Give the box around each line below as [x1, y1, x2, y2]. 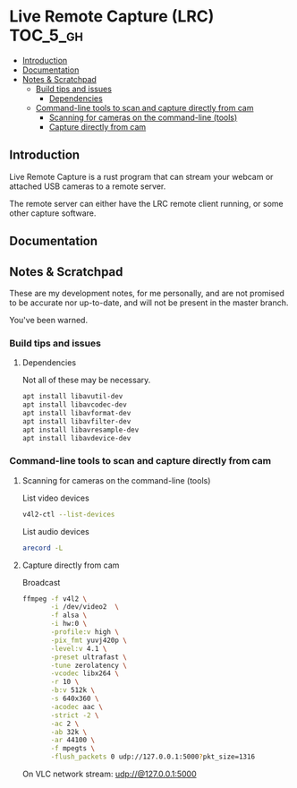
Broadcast [21, 577, 61, 587]
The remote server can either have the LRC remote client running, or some [9, 198, 284, 209]
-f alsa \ [50, 611, 88, 620]
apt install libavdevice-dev [21, 433, 132, 442]
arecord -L [21, 544, 64, 552]
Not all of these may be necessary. [21, 374, 151, 386]
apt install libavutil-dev [21, 392, 123, 401]
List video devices [21, 492, 89, 503]
